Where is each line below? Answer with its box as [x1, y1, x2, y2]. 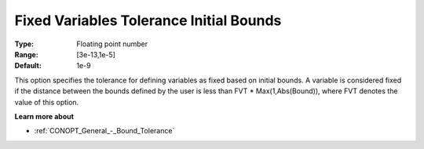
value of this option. [14, 97, 79, 107]
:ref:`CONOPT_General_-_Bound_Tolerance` [34, 126, 175, 136]
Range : [14, 49, 38, 59]
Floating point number [76, 39, 148, 49]
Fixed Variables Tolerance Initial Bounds [14, 12, 282, 29]
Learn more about [14, 111, 75, 121]
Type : [14, 39, 35, 49]
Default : [14, 61, 42, 71]
